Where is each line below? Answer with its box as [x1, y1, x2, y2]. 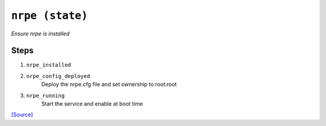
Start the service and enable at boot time [41, 100, 143, 107]
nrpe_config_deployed [26, 73, 91, 79]
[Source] [11, 111, 33, 118]
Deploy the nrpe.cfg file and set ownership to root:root [41, 81, 177, 88]
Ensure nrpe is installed [11, 30, 70, 37]
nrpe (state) [11, 9, 88, 22]
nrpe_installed [26, 62, 72, 68]
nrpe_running [26, 92, 65, 99]
